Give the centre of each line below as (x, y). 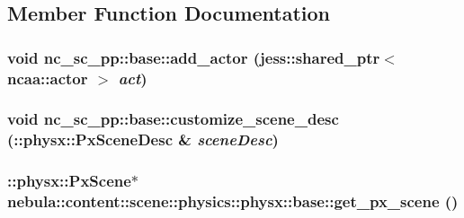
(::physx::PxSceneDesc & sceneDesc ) (143, 140)
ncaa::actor (48, 78)
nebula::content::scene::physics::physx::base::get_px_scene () (233, 201)
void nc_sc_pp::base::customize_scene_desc (173, 119)
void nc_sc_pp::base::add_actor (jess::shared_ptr (194, 57)
